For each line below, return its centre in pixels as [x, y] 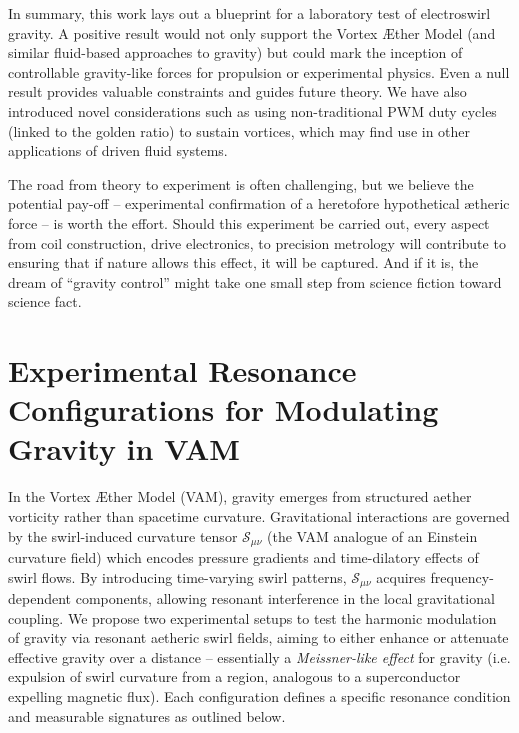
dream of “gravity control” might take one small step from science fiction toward [255, 281]
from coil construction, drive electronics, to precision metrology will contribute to [257, 242]
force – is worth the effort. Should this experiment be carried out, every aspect [249, 222]
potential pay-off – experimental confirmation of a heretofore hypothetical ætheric [259, 203]
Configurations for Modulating [223, 409]
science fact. [45, 301]
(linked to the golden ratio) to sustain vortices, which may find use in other [239, 130]
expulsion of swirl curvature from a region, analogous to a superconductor [234, 676]
